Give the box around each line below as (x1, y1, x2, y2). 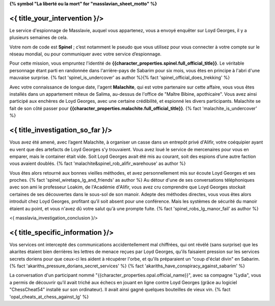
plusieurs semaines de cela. (9, 35, 68, 41)
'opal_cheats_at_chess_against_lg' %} (9, 293, 89, 300)
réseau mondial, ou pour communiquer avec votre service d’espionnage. (9, 51, 162, 57)
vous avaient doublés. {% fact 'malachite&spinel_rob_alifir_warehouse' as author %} (9, 160, 186, 166)
